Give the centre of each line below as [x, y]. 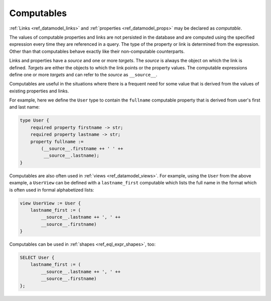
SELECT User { [37, 258]
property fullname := [57, 141]
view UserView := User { [50, 203]
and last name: [25, 107]
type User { [35, 120]
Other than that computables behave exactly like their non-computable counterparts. [97, 51]
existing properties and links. [39, 91]
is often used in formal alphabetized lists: [52, 190]
